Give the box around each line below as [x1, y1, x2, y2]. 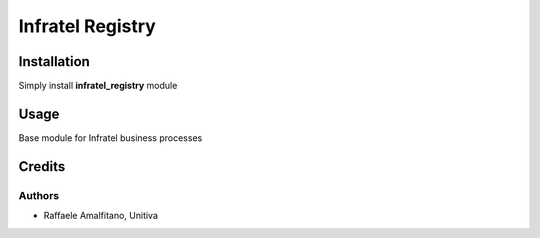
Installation [18, 53, 90, 70]
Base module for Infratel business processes [18, 131, 203, 144]
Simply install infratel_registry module [18, 80, 178, 92]
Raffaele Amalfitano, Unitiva [43, 210, 159, 222]
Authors [18, 188, 60, 202]
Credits [18, 158, 66, 175]
